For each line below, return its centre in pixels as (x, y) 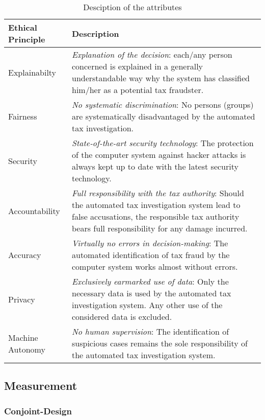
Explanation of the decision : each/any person (152, 54)
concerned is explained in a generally (137, 66)
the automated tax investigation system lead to (156, 205)
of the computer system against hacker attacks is (159, 155)
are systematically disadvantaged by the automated (163, 116)
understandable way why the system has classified (161, 78)
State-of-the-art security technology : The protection (163, 143)
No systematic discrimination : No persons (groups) (163, 104)
